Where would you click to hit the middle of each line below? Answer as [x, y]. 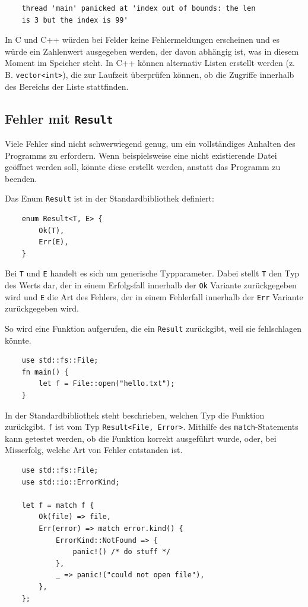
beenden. [21, 178]
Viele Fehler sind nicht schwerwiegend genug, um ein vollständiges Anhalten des [150, 143]
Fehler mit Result [59, 118]
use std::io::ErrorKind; [71, 482]
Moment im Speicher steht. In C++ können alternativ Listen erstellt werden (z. [150, 63]
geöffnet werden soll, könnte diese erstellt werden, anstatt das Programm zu [143, 167]
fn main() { [45, 372]
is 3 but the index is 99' [75, 20]
